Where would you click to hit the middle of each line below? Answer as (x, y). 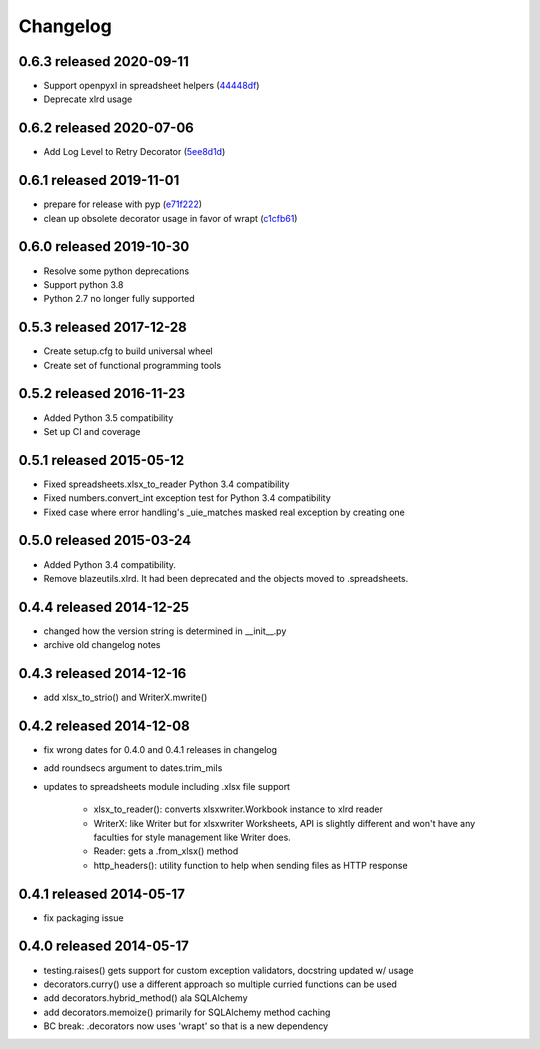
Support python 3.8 (83, 284)
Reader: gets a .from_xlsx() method (166, 851)
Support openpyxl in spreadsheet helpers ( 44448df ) (151, 86)
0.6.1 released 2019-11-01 (99, 180)
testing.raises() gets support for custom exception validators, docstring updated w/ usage (228, 970)
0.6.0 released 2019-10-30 (104, 246)
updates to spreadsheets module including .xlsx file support (166, 786)
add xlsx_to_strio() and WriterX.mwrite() (125, 697)
